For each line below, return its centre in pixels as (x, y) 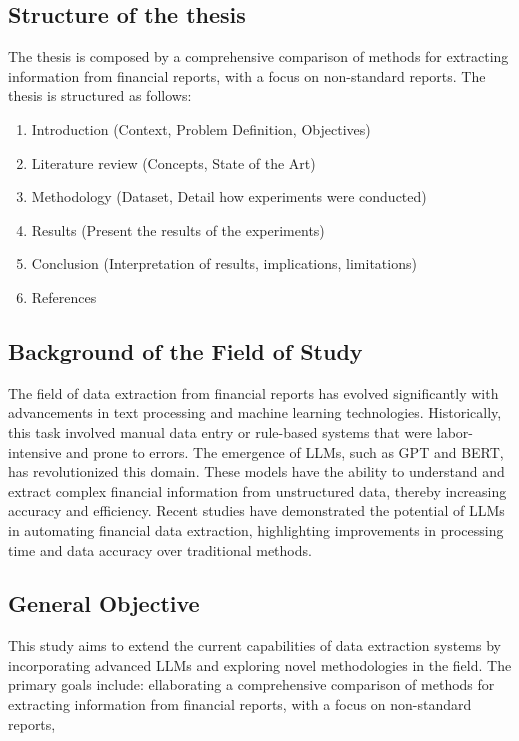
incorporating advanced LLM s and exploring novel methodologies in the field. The (260, 664)
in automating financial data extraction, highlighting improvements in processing (256, 529)
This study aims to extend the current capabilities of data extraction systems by (254, 645)
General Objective (104, 603)
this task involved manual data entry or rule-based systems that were (220, 431)
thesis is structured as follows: (100, 95)
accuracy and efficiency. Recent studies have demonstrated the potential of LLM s (256, 510)
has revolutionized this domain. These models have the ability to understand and (256, 471)
